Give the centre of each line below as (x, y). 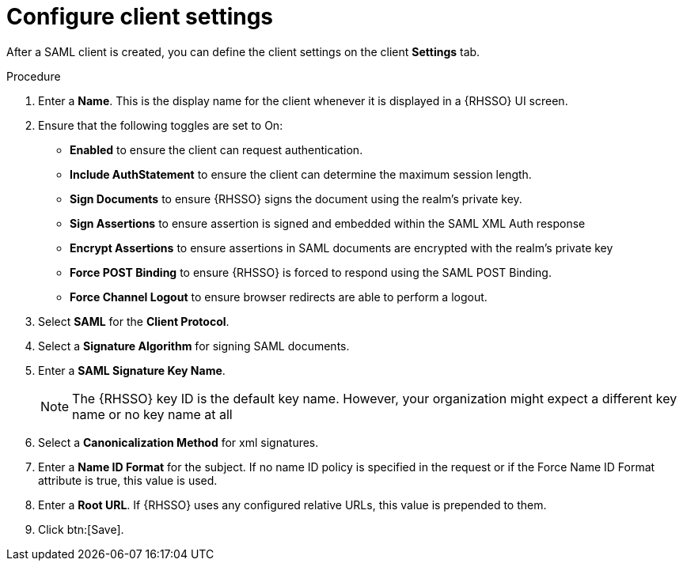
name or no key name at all (152, 414)
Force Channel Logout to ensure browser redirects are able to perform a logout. (279, 297)
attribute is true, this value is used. (128, 480)
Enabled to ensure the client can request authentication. (216, 149)
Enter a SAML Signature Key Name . (132, 370)
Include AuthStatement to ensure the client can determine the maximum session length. (301, 174)
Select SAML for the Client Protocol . (134, 321)
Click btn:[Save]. (81, 529)
